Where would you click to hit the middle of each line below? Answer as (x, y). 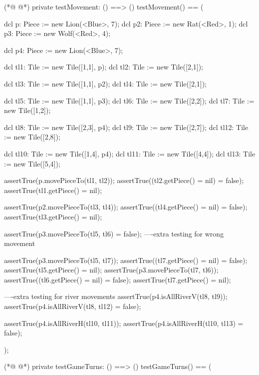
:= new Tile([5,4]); (32, 163)
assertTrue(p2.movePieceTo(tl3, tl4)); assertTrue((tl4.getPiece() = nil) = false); (126, 207)
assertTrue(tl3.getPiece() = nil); (53, 216)
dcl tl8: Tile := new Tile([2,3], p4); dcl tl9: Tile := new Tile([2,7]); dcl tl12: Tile (126, 127)
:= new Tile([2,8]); (32, 137)
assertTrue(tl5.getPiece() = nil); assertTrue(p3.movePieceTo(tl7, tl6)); (111, 270)
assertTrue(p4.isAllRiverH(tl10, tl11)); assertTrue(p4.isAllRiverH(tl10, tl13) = (124, 323)
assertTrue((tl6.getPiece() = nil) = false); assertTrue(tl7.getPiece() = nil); (118, 279)
